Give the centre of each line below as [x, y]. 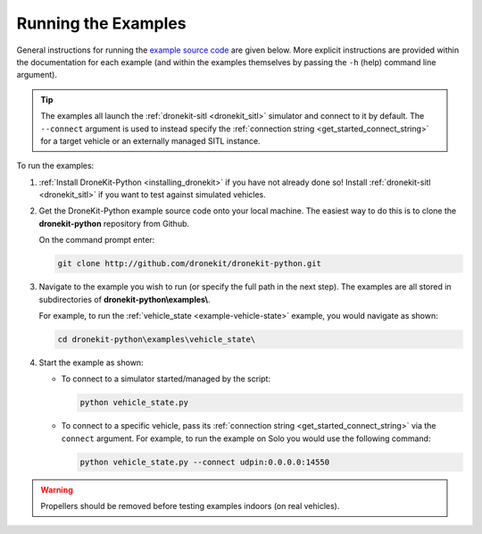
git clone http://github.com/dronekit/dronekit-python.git [189, 264]
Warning [57, 489]
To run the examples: [55, 166]
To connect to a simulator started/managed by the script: [166, 379]
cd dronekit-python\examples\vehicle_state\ [157, 339]
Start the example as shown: [91, 363]
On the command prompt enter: [97, 240]
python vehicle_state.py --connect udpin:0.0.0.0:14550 [205, 462]
